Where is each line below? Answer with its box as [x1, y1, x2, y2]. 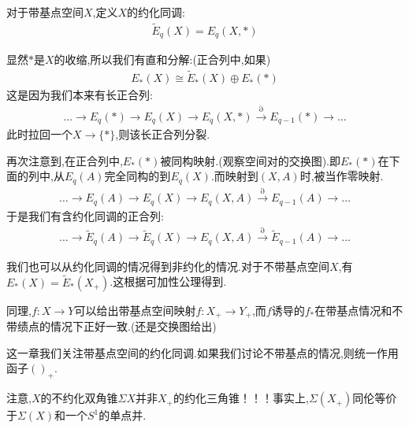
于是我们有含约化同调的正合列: [6, 207, 164, 224]
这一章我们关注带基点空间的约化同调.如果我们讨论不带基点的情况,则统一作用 [6, 344, 399, 361]
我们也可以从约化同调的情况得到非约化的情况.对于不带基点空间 [6, 257, 329, 274]
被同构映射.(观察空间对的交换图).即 [160, 152, 340, 168]
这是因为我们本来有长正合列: [6, 87, 153, 103]
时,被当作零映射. [299, 168, 384, 184]
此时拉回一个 [6, 126, 73, 142]
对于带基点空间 [6, 4, 84, 20]
